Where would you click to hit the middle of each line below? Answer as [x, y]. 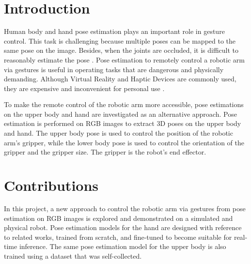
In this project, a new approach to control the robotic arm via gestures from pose [125, 208]
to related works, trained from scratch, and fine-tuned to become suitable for [118, 237]
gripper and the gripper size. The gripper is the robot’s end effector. [105, 152]
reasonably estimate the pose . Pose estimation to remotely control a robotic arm [124, 59]
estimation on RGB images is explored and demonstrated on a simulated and [118, 218]
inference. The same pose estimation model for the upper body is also [123, 246]
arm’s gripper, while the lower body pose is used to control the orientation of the [124, 142]
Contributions [51, 185]
